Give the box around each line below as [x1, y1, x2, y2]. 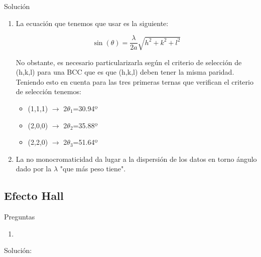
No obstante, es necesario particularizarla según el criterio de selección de [16, 57, 242, 67]
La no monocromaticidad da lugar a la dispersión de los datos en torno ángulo [16, 153, 257, 164]
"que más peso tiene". [60, 163, 126, 174]
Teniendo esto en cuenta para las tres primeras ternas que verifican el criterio [16, 76, 253, 87]
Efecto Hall [4, 188, 64, 203]
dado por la [16, 163, 52, 174]
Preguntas [4, 211, 35, 222]
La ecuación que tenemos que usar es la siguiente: [16, 18, 169, 28]
